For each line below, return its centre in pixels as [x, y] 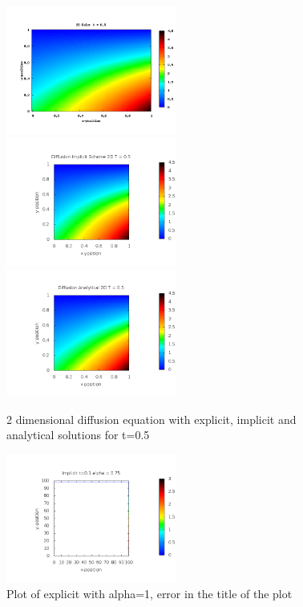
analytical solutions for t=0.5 [78, 435]
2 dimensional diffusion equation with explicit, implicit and [151, 419]
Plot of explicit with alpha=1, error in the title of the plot [149, 593]
